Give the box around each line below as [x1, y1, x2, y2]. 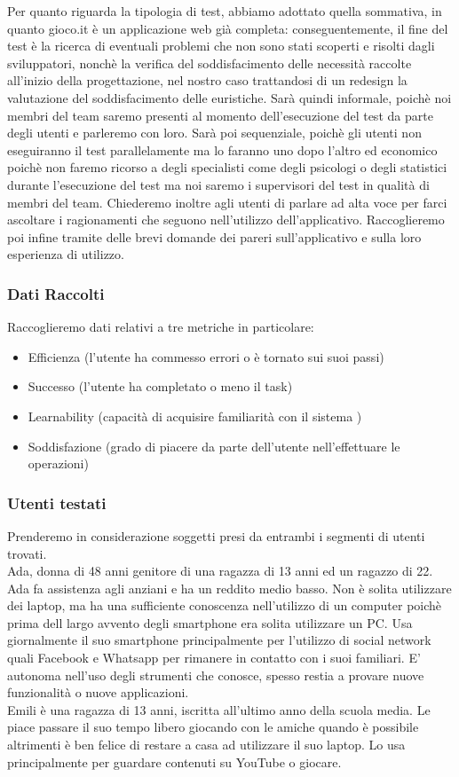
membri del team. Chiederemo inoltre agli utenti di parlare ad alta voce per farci [7, 192, 447, 211]
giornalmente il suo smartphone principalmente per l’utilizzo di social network [7, 631, 431, 649]
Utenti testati [7, 491, 107, 514]
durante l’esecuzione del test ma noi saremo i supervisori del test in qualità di [7, 175, 430, 193]
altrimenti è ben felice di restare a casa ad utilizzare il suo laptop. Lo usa [7, 735, 406, 754]
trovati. [7, 544, 47, 562]
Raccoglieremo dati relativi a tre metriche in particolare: [7, 318, 314, 336]
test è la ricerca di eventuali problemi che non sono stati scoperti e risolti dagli [7, 36, 435, 55]
